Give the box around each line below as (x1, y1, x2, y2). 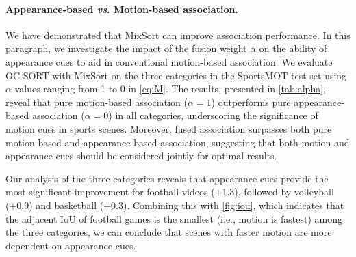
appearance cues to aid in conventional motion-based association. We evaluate (5, 54, 333, 68)
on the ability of (259, 41, 327, 55)
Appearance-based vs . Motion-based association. (5, 1, 238, 16)
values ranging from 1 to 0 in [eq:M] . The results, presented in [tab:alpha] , (14, 81, 326, 96)
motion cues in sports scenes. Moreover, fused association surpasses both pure (5, 121, 332, 135)
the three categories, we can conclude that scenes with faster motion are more (5, 225, 332, 239)
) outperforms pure (211, 94, 291, 109)
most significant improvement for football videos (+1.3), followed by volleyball (5, 185, 334, 199)
